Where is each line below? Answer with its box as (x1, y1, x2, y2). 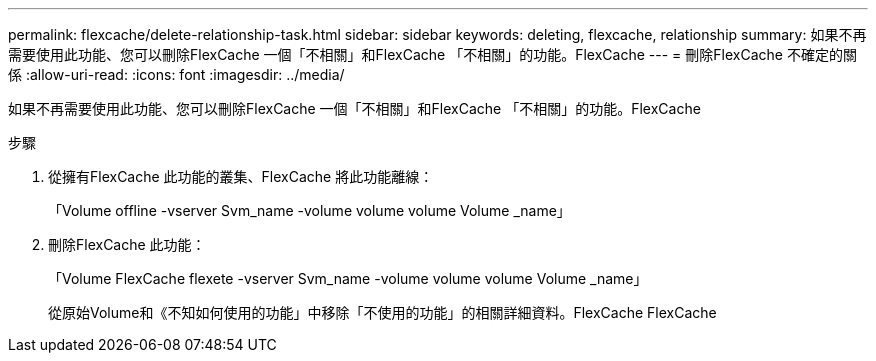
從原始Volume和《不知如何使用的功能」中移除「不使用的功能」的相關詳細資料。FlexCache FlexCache (48, 304, 717, 321)
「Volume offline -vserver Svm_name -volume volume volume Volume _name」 (48, 202, 571, 219)
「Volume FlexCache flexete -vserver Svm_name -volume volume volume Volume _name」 (48, 270, 648, 287)
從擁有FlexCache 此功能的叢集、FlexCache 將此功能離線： (48, 168, 434, 185)
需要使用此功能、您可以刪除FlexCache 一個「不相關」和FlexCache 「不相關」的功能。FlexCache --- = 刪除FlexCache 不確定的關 (8, 46, 857, 63)
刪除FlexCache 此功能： (48, 236, 206, 253)
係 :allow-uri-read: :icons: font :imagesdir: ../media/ (8, 66, 345, 83)
